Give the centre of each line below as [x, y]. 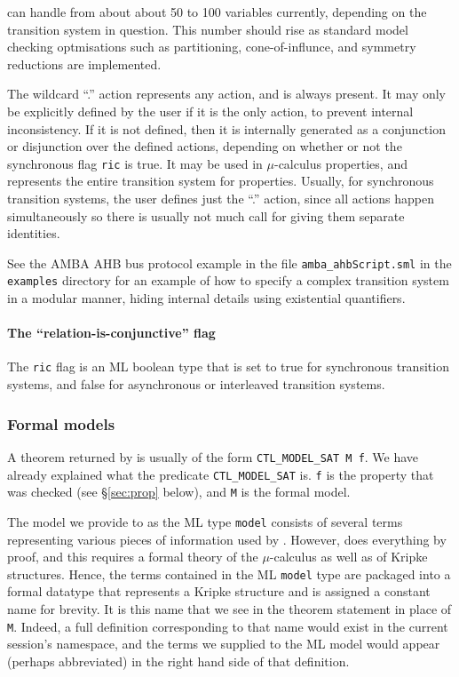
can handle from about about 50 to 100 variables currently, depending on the [217, 12]
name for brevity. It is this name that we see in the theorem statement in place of [229, 609]
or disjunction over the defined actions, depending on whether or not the [205, 146]
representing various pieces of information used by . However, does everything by [227, 539]
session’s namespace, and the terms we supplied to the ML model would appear [224, 644]
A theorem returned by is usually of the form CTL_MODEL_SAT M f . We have [213, 456]
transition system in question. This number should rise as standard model [208, 29]
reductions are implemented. [84, 64]
